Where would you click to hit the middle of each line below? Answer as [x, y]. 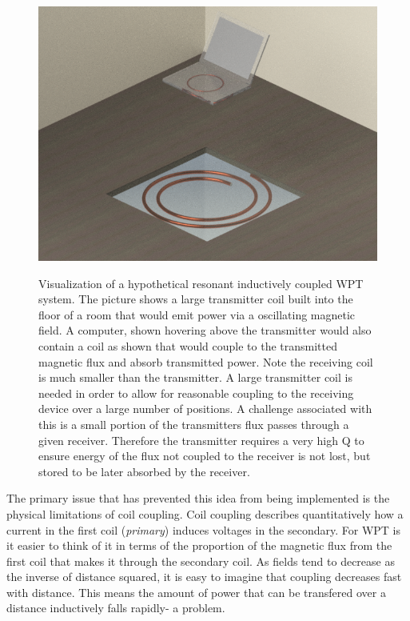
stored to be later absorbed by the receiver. [144, 471]
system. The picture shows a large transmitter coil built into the [196, 299]
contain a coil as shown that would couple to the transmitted [188, 345]
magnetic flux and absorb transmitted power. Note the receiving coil [206, 361]
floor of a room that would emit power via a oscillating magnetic [197, 314]
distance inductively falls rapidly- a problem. [116, 608]
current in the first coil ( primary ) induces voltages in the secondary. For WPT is [204, 529]
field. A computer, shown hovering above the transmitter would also [205, 330]
